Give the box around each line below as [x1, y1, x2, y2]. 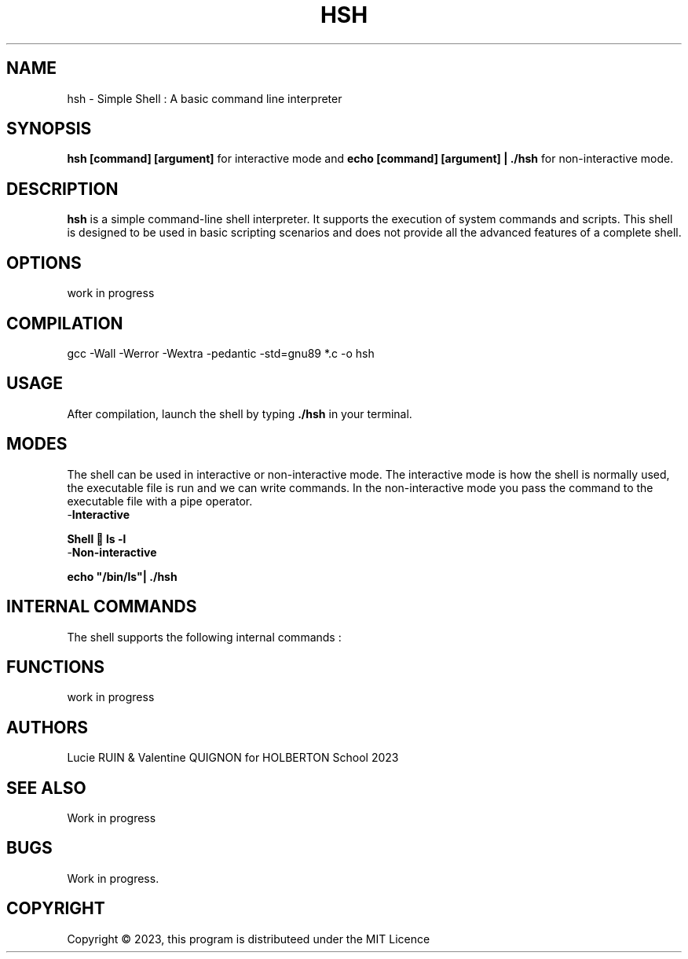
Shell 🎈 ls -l [67, 531, 126, 546]
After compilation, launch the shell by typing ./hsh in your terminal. [67, 406, 412, 421]
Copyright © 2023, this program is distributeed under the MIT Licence [67, 931, 430, 946]
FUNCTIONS [6, 656, 105, 677]
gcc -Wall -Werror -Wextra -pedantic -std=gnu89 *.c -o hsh [67, 346, 375, 360]
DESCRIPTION [6, 178, 119, 199]
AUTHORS [6, 717, 89, 737]
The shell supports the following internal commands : [67, 630, 342, 644]
